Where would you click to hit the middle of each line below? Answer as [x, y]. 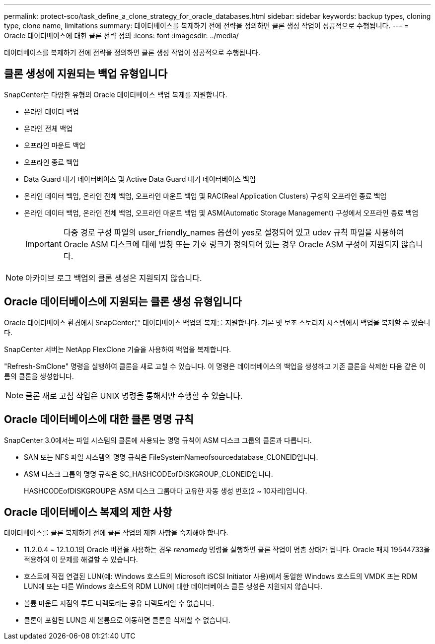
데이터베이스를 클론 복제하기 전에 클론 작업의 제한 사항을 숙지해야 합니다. [116, 533]
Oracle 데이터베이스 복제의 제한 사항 [88, 512]
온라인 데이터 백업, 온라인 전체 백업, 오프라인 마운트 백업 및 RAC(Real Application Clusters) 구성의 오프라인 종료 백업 [205, 196]
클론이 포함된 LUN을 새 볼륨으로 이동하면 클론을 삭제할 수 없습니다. [127, 620]
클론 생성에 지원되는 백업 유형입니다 [86, 74]
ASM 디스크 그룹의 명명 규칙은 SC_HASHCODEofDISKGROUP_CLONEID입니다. [148, 474]
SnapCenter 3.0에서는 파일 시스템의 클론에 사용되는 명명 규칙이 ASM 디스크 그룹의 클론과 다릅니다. [158, 440]
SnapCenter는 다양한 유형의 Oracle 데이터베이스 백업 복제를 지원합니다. [116, 94]
